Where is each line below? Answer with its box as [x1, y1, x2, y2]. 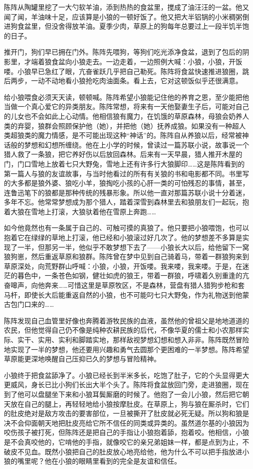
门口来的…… [17, 299, 54, 309]
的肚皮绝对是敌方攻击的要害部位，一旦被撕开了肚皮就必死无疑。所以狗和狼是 [4, 408, 249, 418]
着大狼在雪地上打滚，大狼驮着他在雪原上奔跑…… [4, 206, 156, 216]
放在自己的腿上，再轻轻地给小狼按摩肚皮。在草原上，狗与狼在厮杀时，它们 [10, 398, 249, 409]
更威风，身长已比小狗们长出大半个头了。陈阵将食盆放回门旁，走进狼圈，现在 [4, 379, 249, 390]
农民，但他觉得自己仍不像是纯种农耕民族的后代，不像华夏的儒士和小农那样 [4, 325, 242, 335]
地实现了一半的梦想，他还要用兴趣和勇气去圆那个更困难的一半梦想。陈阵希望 [4, 344, 249, 354]
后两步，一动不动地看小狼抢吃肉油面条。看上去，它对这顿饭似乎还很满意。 [4, 75, 242, 86]
